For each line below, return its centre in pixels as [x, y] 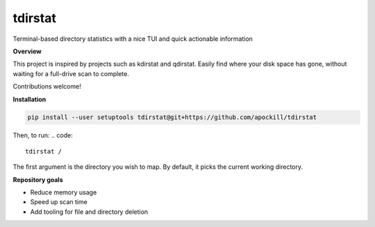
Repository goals [38, 179]
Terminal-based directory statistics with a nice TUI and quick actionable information [133, 39]
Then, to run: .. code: [43, 136]
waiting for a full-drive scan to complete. [71, 73]
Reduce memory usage [64, 192]
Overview [27, 51]
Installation [30, 99]
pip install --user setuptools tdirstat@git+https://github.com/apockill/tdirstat [172, 117]
